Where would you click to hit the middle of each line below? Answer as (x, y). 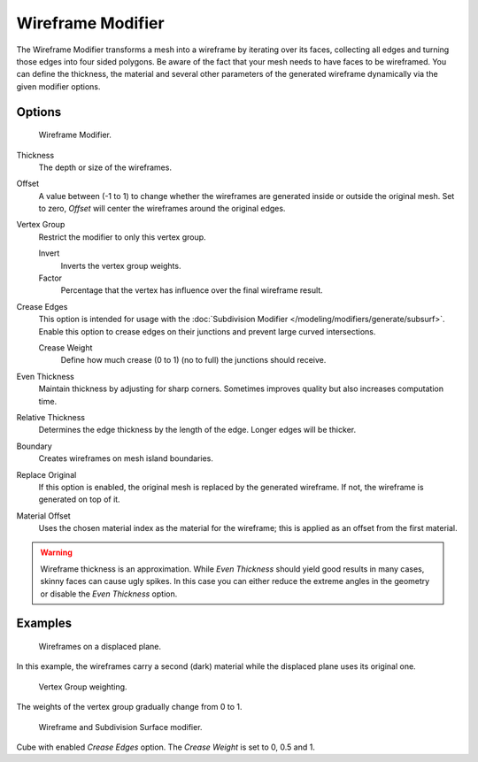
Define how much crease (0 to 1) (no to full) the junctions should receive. (193, 360)
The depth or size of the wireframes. (105, 167)
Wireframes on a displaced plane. (100, 647)
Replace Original (46, 474)
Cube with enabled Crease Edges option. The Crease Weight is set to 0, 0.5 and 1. (166, 747)
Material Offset (43, 516)
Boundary (34, 446)
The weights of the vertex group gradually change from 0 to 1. (129, 707)
